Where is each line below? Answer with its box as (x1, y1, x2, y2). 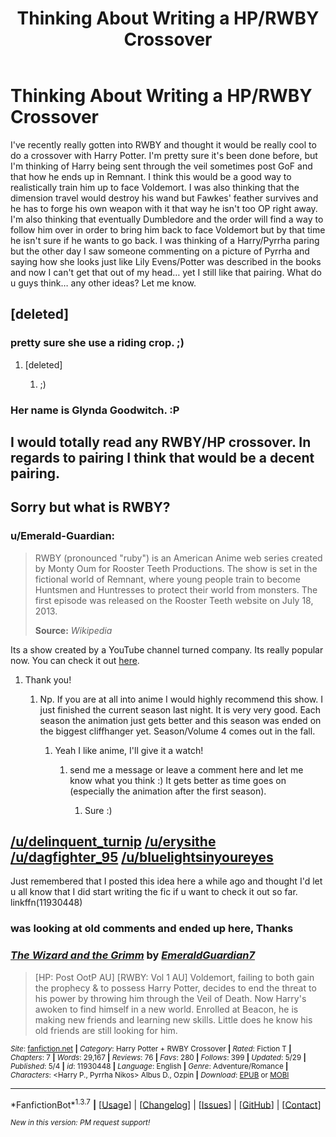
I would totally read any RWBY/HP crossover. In (10, 433, 312, 451)
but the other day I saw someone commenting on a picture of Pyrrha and (10, 245, 310, 257)
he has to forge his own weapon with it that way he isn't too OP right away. (10, 202, 318, 214)
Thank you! (24, 673, 72, 686)
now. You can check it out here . (10, 654, 140, 666)
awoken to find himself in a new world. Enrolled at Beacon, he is (34, 1003, 299, 1015)
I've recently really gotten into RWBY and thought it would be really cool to (10, 138, 317, 151)
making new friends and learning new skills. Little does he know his (34, 1013, 313, 1026)
